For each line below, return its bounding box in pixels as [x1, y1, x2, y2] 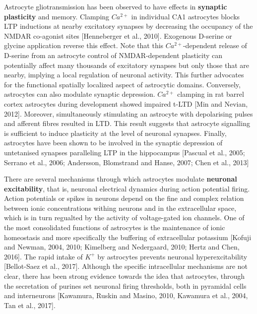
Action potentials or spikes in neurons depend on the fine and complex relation [4, 193, 244, 203]
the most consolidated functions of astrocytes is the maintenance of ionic [4, 222, 225, 233]
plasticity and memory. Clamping [4, 11, 110, 21]
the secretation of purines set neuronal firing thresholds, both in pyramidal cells [4, 280, 247, 291]
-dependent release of [183, 40, 247, 51]
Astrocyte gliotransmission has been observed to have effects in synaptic [4, 1, 227, 11]
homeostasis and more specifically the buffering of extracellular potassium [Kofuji [4, 232, 252, 242]
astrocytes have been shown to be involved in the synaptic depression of [4, 137, 223, 148]
